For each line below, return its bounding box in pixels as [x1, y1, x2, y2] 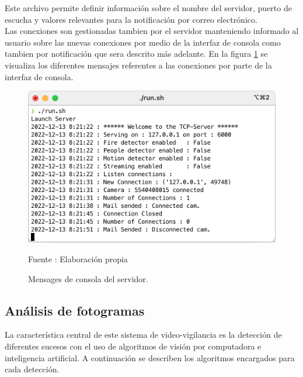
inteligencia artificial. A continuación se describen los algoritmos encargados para [5, 351, 295, 364]
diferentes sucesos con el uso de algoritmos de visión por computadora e [5, 340, 262, 352]
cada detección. [5, 363, 60, 375]
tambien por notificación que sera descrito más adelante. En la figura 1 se [5, 47, 268, 60]
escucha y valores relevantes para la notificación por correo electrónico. [5, 13, 257, 25]
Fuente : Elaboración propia [28, 253, 128, 265]
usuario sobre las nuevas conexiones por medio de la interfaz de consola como [5, 36, 281, 48]
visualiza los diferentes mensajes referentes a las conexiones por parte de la [5, 59, 272, 71]
